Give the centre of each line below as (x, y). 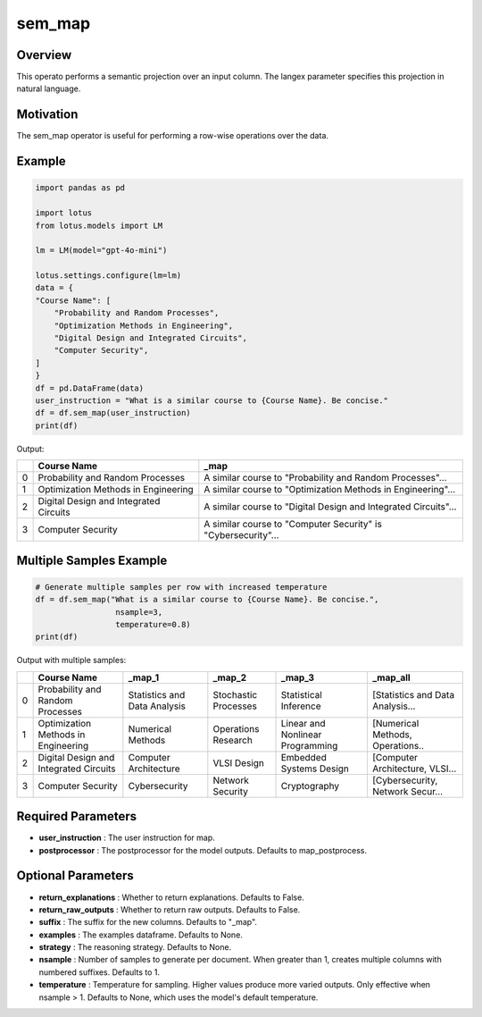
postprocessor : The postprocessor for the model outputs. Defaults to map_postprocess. (203, 850)
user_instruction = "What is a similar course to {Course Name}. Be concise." (212, 401)
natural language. (49, 88)
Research (233, 740)
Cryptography (310, 786)
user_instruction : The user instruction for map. (127, 838)
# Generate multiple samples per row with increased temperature (181, 587)
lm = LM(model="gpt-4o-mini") (101, 251)
